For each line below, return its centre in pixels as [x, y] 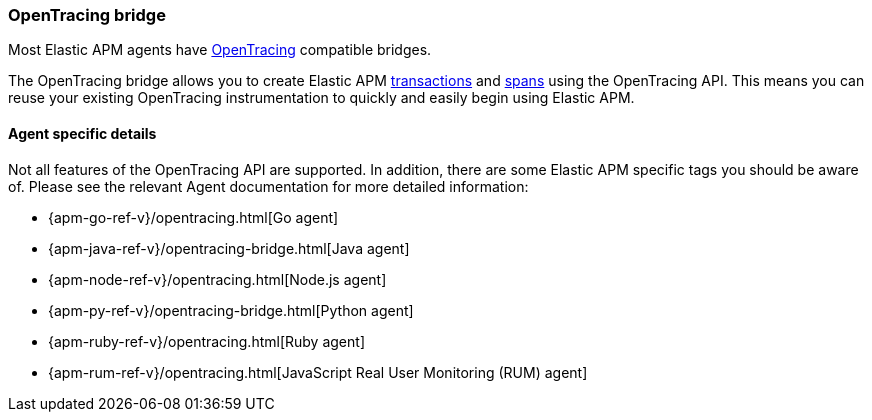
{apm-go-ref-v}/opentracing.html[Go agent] [193, 217]
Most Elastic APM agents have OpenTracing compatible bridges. [220, 50]
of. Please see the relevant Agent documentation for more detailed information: [268, 186]
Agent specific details [82, 133]
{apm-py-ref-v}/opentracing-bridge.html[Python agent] [231, 310]
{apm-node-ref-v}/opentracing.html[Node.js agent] [217, 279]
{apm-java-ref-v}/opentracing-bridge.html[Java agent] [229, 248]
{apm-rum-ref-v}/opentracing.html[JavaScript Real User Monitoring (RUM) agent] [318, 372]
